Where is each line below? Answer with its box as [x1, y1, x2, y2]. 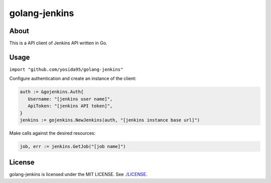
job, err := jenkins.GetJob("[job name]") [20, 143, 126, 149]
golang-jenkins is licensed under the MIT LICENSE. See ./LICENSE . [9, 171, 148, 177]
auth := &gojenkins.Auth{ [20, 89, 84, 95]
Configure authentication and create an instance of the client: [9, 75, 137, 81]
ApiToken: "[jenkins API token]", [28, 103, 113, 109]
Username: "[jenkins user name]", [28, 96, 113, 102]
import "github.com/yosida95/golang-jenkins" [9, 66, 123, 72]
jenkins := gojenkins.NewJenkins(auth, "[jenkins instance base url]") [20, 117, 200, 123]
